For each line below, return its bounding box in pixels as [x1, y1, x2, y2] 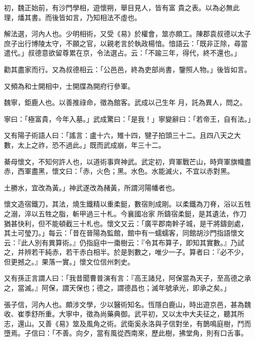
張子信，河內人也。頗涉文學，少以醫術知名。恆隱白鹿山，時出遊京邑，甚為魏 [4, 299, 251, 309]
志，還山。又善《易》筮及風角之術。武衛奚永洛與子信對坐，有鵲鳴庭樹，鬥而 [4, 318, 251, 328]
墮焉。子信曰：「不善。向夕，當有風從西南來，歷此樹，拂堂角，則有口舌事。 [4, 328, 248, 338]
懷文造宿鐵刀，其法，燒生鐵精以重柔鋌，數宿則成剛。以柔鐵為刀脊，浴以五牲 [4, 199, 251, 209]
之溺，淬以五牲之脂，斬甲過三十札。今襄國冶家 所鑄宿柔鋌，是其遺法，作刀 [4, 208, 247, 218]
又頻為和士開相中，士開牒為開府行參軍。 [4, 80, 134, 91]
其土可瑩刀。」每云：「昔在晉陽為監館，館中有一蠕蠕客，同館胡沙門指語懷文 [4, 228, 244, 238]
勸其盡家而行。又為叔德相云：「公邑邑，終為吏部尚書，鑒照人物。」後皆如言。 [4, 64, 251, 74]
